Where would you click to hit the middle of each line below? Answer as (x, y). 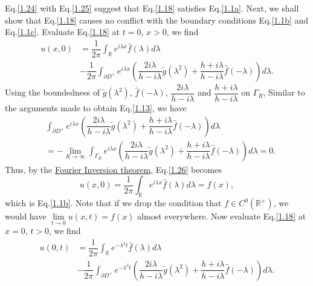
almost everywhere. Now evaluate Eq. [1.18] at (222, 216)
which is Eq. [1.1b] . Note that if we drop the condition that (113, 203)
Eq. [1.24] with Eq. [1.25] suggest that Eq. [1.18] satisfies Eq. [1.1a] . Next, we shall (152, 8)
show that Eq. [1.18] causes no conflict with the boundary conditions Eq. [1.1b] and (157, 20)
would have (26, 216)
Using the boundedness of (52, 92)
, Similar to (284, 92)
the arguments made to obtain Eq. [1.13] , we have (96, 107)
